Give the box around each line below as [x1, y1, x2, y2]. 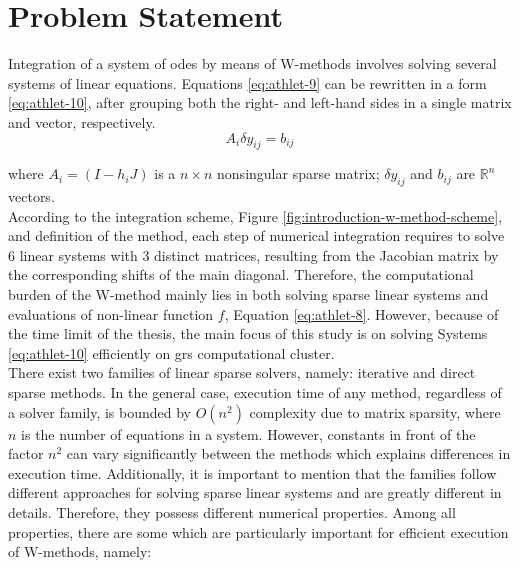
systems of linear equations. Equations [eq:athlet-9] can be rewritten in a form [8, 72, 487, 93]
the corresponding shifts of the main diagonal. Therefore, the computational [8, 264, 474, 285]
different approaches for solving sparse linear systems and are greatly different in [8, 482, 502, 503]
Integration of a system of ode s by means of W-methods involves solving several [8, 53, 497, 74]
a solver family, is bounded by [8, 401, 191, 422]
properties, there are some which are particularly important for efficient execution [8, 521, 509, 542]
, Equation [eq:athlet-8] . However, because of [224, 303, 499, 324]
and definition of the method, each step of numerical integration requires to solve [8, 225, 505, 246]
